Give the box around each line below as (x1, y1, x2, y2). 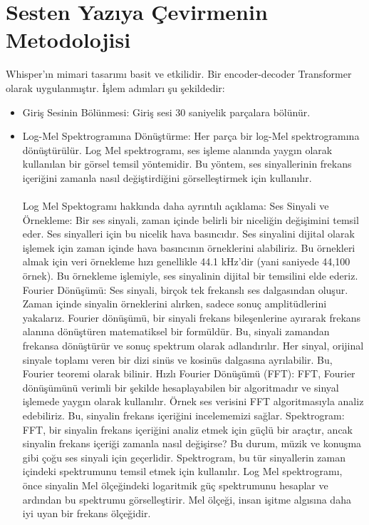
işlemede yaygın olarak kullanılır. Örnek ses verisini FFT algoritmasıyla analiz (22, 394, 364, 409)
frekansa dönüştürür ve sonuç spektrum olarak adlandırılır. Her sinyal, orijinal (22, 338, 364, 352)
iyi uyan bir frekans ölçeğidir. (22, 506, 151, 521)
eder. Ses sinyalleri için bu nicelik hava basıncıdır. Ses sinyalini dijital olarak (22, 226, 355, 241)
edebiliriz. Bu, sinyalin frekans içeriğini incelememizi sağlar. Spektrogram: (22, 407, 345, 422)
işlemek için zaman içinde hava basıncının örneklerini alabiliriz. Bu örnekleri (22, 240, 355, 255)
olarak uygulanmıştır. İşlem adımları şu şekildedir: (6, 80, 225, 95)
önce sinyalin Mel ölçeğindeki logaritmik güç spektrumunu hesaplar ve (22, 477, 328, 492)
